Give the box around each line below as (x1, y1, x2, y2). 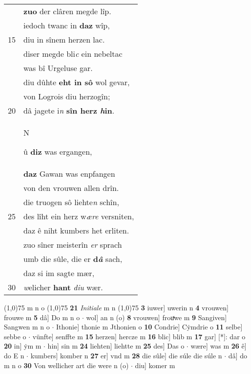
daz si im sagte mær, (23, 267, 95, 279)
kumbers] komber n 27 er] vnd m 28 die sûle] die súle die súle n (30, 350, 222, 360)
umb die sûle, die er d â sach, (23, 253, 123, 264)
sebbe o (4, 331, 26, 341)
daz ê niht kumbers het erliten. (23, 225, 129, 236)
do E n (4, 350, 24, 360)
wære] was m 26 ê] (190, 341, 247, 351)
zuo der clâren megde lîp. (23, 5, 111, 17)
